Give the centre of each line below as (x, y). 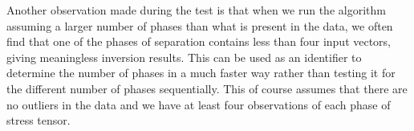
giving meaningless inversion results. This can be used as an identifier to (184, 57)
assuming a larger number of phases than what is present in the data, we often (200, 25)
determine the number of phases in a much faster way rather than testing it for (201, 73)
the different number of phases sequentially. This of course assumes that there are (207, 88)
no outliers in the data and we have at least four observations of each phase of (199, 104)
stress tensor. (39, 120)
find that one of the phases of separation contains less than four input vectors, (199, 41)
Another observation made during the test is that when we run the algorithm (196, 10)
